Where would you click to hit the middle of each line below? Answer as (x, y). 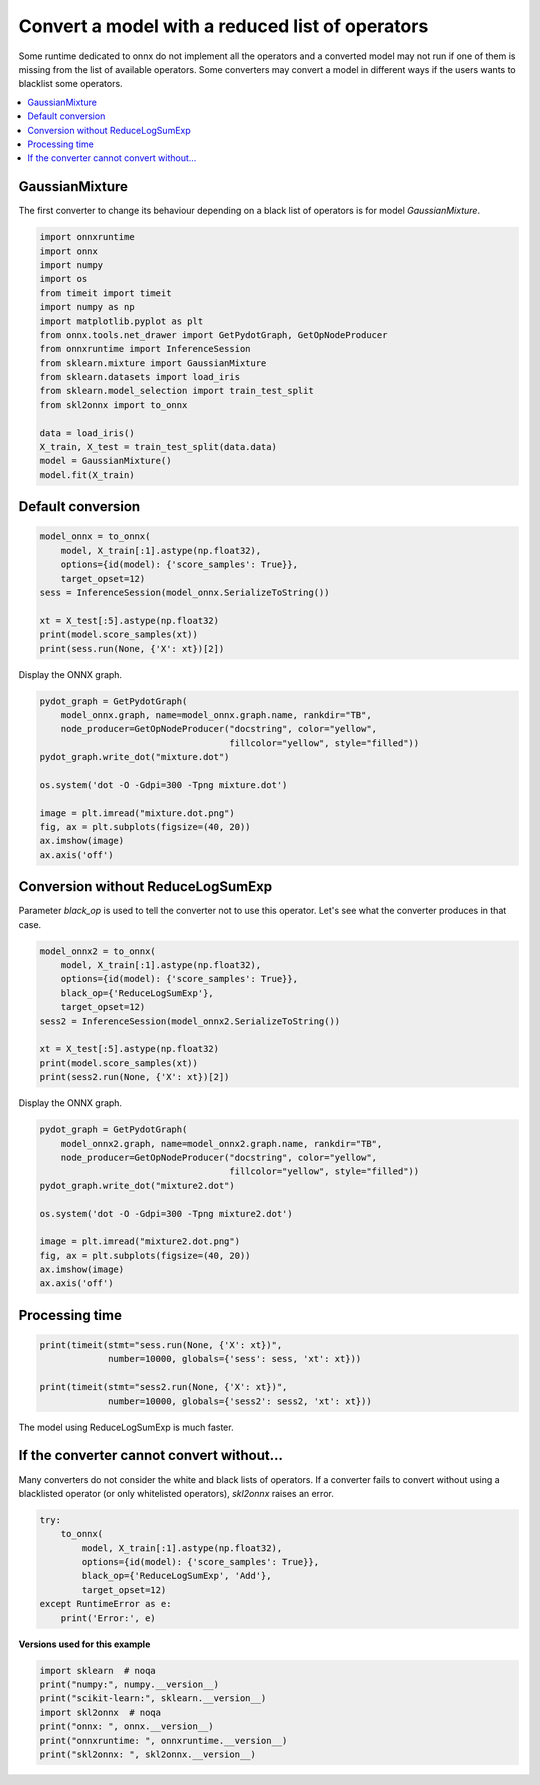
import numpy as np (87, 307)
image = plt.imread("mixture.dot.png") (137, 813)
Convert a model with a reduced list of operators (223, 26)
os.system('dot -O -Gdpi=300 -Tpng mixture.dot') (163, 784)
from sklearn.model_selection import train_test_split (176, 391)
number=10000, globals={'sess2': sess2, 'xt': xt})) (240, 1401)
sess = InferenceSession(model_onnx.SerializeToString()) (184, 592)
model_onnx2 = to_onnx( (98, 951)
